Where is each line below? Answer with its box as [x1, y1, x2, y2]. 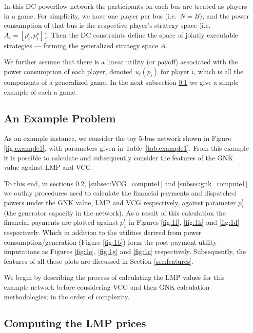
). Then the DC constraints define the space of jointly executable [44, 29, 238, 39]
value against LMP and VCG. [4, 162, 93, 172]
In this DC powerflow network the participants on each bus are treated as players [4, 1, 247, 11]
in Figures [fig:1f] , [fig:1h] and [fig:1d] [128, 217, 240, 227]
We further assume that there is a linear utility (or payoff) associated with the [4, 57, 238, 67]
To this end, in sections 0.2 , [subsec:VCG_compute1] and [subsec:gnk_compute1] [4, 178, 248, 188]
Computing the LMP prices [4, 315, 146, 330]
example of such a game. [4, 86, 77, 97]
